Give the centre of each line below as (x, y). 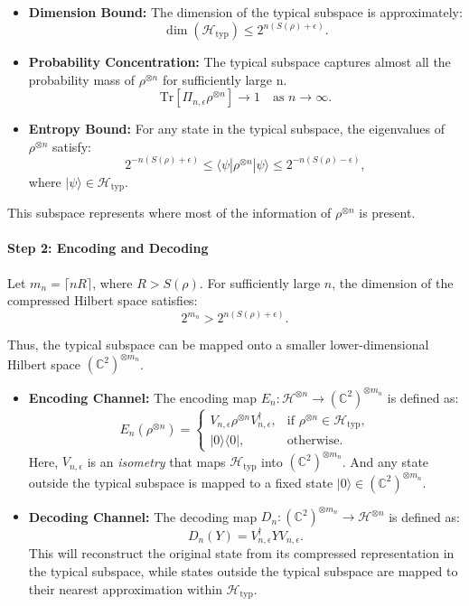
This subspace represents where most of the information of (169, 213)
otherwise (313, 441)
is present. (387, 213)
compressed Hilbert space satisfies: (103, 300)
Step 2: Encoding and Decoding (108, 248)
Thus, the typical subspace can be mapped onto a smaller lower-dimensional (218, 345)
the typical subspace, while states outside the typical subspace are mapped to (243, 571)
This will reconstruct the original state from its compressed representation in (241, 553)
